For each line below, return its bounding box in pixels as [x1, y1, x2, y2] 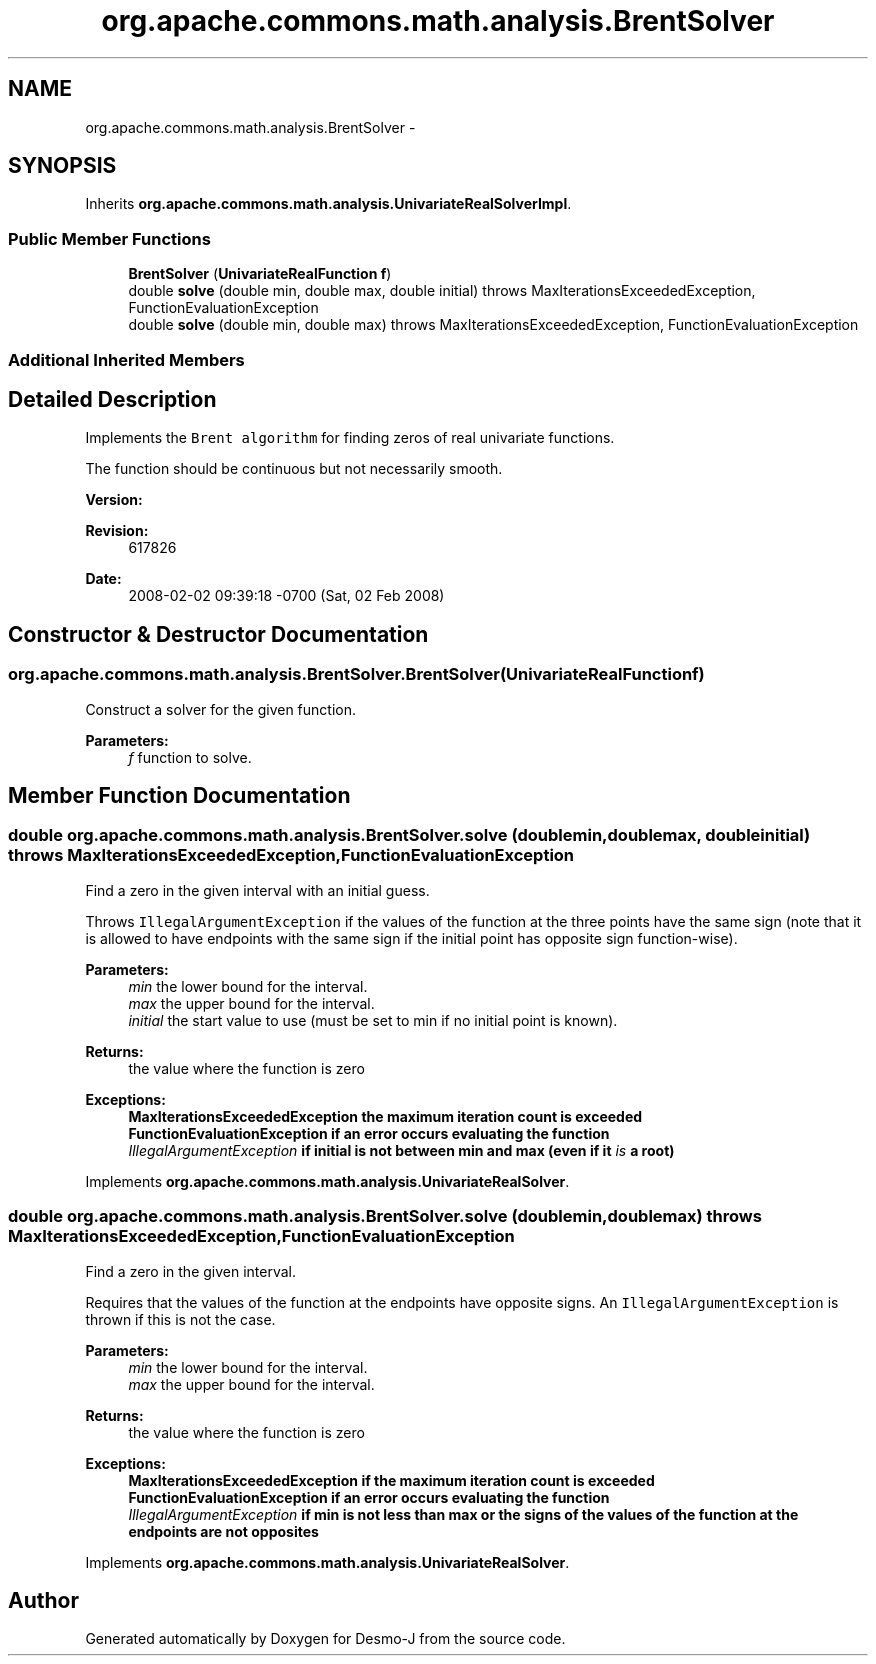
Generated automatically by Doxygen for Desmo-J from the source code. [85, 1630, 566, 1648]
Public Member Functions [8, 228, 211, 249]
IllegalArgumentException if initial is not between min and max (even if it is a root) [128, 1141, 675, 1159]
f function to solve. [128, 748, 252, 766]
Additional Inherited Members [8, 349, 245, 370]
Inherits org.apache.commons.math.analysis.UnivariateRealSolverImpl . [85, 195, 572, 213]
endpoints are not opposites [128, 1522, 319, 1540]
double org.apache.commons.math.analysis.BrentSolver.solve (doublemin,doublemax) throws [8, 1206, 762, 1227]
